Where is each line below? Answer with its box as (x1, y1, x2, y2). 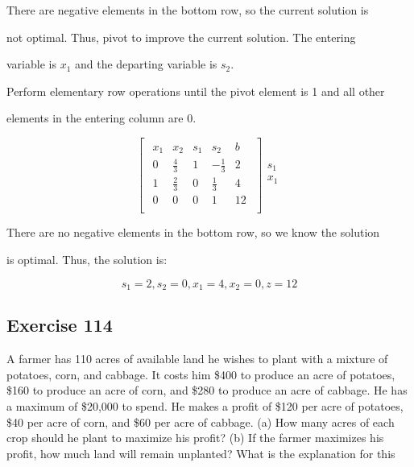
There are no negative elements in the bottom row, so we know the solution (6, 224, 380, 241)
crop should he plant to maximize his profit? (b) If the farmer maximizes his (6, 429, 384, 446)
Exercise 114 (6, 312, 113, 337)
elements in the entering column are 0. (6, 110, 197, 126)
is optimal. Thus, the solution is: (6, 250, 168, 267)
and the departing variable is (74, 56, 217, 72)
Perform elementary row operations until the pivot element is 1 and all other (6, 82, 385, 99)
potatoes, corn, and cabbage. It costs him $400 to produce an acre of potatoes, (6, 366, 395, 382)
